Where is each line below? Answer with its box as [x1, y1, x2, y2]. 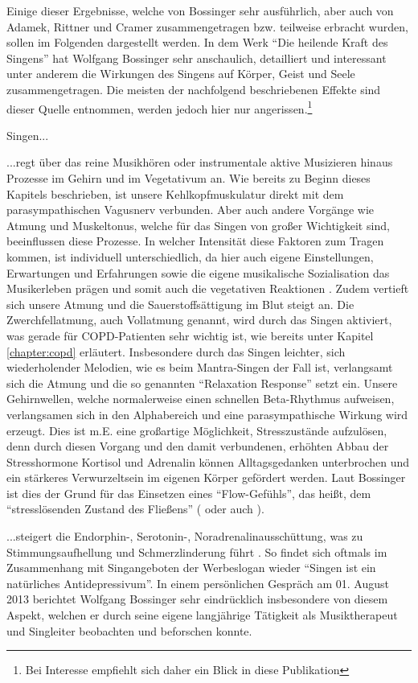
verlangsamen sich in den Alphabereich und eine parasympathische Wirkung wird [6, 405, 408, 422]
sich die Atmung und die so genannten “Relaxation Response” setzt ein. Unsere [6, 374, 398, 391]
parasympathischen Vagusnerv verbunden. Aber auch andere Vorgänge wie [6, 201, 375, 218]
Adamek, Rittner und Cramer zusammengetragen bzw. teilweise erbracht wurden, [6, 18, 408, 35]
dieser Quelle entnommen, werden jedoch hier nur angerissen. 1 [6, 97, 313, 117]
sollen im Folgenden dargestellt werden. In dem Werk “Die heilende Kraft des [6, 34, 388, 51]
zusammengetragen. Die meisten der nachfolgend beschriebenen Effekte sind [6, 80, 381, 97]
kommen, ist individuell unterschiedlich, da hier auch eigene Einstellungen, [6, 248, 374, 265]
